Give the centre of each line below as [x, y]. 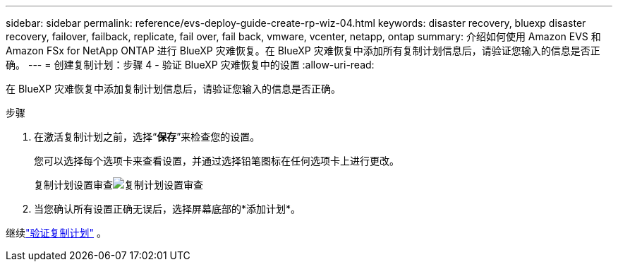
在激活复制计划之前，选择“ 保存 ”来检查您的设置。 [147, 137]
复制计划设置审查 [73, 185]
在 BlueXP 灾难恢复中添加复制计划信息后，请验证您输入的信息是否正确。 [173, 89]
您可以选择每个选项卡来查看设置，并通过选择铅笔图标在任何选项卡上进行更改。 [217, 161]
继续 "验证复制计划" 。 [56, 233]
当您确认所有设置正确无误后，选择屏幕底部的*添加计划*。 [168, 209]
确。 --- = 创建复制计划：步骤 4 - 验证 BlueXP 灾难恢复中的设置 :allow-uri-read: [190, 65]
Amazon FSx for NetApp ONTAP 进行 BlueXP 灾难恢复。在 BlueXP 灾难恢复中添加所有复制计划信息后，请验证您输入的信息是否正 [303, 51]
